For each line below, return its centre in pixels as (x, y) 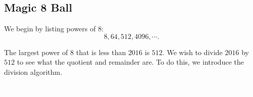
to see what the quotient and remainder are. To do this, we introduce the (130, 62)
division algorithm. (33, 71)
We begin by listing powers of (50, 29)
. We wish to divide (193, 52)
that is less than (101, 52)
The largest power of (36, 52)
